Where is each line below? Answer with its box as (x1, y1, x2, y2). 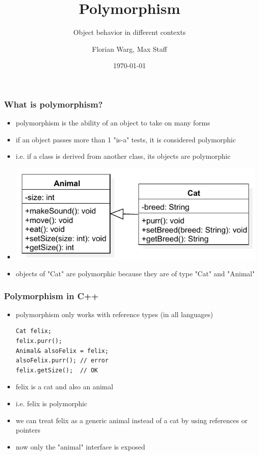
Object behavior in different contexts (73, 27, 186, 37)
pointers (15, 425, 40, 435)
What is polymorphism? (4, 98, 103, 110)
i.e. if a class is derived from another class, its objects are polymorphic (15, 151, 231, 161)
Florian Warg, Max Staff (92, 43, 167, 54)
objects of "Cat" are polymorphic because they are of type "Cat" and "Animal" (15, 268, 255, 279)
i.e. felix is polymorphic (15, 398, 88, 409)
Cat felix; (15, 328, 52, 335)
